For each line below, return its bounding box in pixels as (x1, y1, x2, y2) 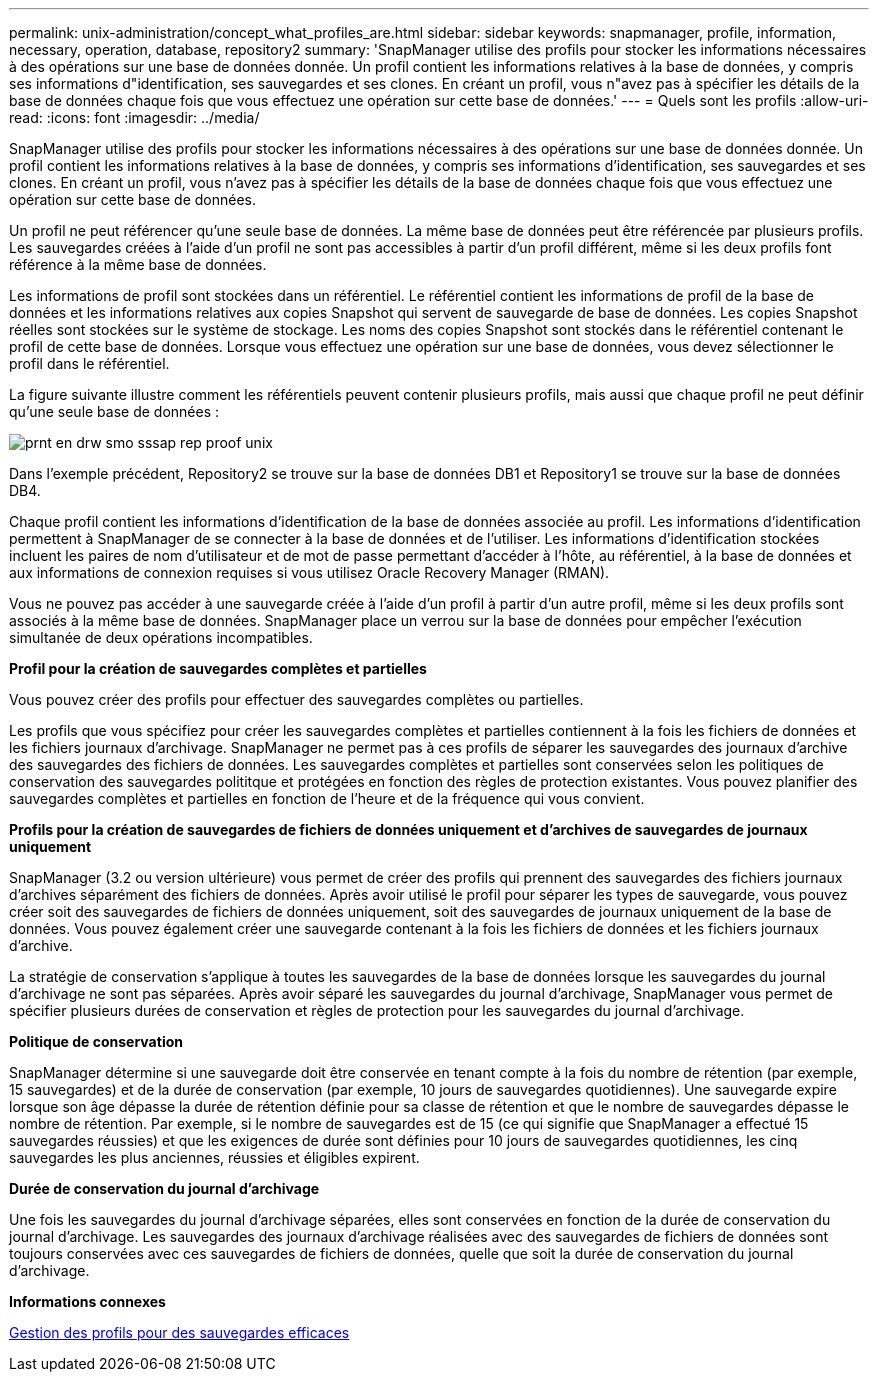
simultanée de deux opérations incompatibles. (9, 629, 313, 646)
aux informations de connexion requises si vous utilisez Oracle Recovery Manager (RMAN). (9, 564, 610, 581)
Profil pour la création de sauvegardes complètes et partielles (9, 660, 427, 677)
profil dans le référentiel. (9, 355, 170, 372)
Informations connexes (9, 1293, 166, 1310)
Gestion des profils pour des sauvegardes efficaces (9, 1324, 350, 1341)
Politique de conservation (9, 1033, 183, 1050)
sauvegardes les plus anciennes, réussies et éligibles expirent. (9, 1149, 420, 1166)
